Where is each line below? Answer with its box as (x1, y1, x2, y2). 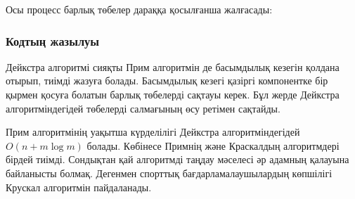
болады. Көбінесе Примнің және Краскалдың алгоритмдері (86, 138, 340, 153)
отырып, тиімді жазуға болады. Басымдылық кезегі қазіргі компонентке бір (6, 73, 328, 88)
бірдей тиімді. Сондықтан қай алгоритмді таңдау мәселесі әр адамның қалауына (6, 152, 349, 167)
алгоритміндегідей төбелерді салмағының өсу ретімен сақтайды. (6, 101, 280, 115)
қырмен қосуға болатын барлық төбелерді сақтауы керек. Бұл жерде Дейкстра (6, 87, 340, 101)
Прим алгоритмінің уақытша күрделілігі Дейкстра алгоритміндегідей (6, 124, 300, 139)
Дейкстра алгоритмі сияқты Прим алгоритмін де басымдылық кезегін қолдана (6, 59, 340, 74)
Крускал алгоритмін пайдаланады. (6, 179, 152, 194)
